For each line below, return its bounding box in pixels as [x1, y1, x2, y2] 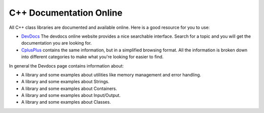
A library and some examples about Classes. [21, 99, 111, 105]
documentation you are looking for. [21, 40, 92, 46]
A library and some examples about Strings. [21, 79, 110, 85]
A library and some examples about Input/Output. [21, 92, 121, 98]
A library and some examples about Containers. [21, 86, 117, 91]
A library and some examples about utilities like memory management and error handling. [21, 71, 201, 78]
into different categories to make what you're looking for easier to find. [21, 54, 164, 60]
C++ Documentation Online [9, 7, 123, 18]
